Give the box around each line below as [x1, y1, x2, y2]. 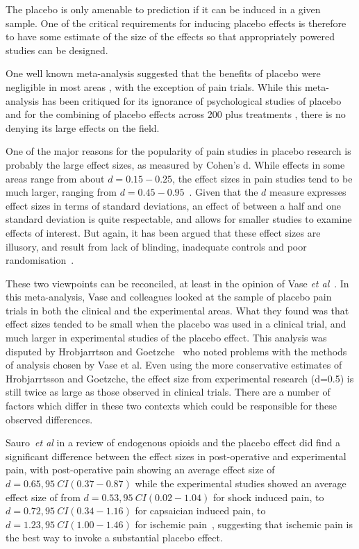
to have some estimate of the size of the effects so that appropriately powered [6, 29, 335, 44]
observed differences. [6, 412, 93, 426]
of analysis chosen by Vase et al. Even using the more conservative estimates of [6, 357, 342, 372]
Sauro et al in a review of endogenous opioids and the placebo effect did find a [6, 435, 341, 450]
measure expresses [269, 185, 347, 199]
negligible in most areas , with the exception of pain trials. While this [6, 79, 302, 94]
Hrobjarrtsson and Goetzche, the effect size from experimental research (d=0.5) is [6, 371, 354, 385]
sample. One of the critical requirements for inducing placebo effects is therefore [6, 15, 347, 30]
